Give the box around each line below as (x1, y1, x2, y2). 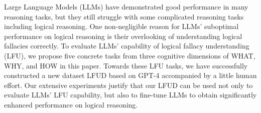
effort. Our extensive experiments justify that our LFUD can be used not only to (4, 79, 253, 90)
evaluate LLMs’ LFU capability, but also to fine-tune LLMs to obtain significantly (4, 89, 257, 100)
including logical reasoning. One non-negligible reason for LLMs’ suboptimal (4, 21, 239, 31)
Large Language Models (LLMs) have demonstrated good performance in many (4, 1, 248, 11)
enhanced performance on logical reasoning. (4, 99, 138, 109)
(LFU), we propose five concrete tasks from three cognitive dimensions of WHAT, (4, 50, 255, 60)
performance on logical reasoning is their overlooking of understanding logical (4, 30, 242, 41)
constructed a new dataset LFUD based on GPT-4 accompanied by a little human (4, 70, 257, 80)
